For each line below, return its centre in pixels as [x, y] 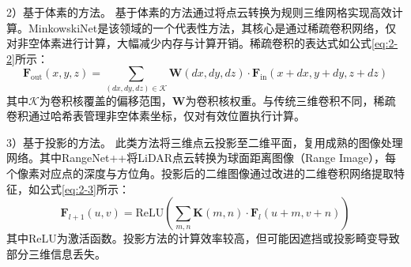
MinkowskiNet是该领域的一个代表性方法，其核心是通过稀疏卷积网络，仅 [212, 27]
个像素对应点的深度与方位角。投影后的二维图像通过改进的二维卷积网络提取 [200, 173]
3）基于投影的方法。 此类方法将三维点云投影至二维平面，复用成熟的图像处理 [205, 142]
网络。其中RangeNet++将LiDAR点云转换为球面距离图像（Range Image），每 [201, 158]
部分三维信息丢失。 [56, 253]
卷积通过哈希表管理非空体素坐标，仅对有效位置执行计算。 [156, 116]
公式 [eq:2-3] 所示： [84, 188]
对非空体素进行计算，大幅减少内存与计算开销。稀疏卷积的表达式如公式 [189, 43]
